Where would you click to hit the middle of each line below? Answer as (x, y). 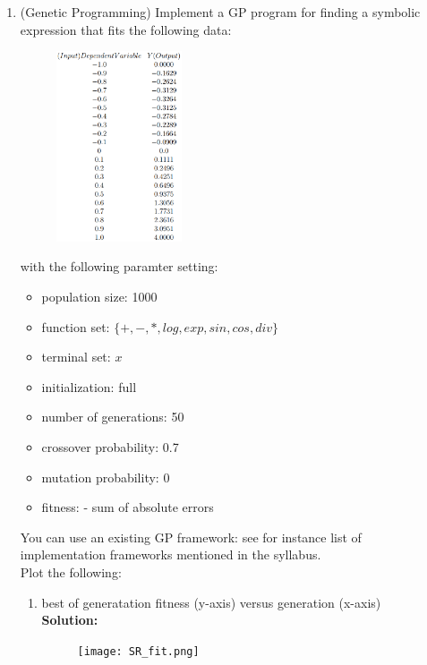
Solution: (70, 620)
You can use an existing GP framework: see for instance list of (191, 537)
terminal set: (76, 357)
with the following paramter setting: (119, 266)
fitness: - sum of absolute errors (128, 507)
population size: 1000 (99, 297)
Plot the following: (71, 571)
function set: (76, 326)
